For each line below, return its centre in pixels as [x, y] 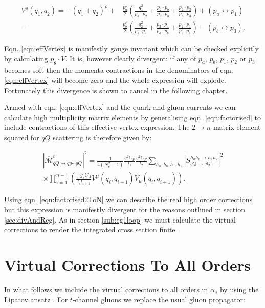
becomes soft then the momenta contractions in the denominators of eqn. [119, 70]
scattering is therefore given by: [102, 137]
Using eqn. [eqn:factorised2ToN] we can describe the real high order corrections [128, 199]
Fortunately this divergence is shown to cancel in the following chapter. [116, 90]
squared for [22, 137]
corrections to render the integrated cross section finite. [91, 229]
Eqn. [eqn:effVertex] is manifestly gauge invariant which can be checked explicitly [131, 48]
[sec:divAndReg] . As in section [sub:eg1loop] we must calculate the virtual [120, 219]
